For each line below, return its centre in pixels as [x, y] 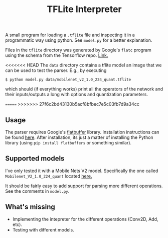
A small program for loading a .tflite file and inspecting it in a [70, 35]
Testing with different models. [43, 229]
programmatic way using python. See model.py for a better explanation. [79, 40]
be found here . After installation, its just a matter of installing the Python [79, 137]
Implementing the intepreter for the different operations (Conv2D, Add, [85, 219]
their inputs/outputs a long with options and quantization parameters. [77, 95]
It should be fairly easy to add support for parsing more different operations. [84, 186]
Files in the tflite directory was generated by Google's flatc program [78, 50]
